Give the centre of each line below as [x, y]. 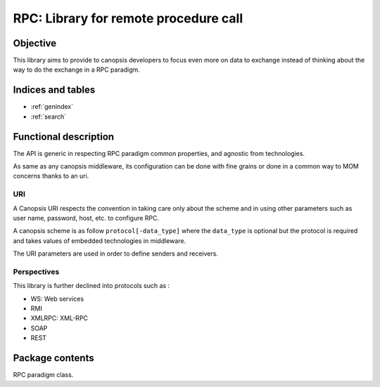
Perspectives [36, 272]
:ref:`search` [49, 117]
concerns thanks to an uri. [51, 176]
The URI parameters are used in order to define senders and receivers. [115, 254]
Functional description [64, 137]
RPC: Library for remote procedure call [128, 18]
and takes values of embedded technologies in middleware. [100, 241]
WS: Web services [57, 299]
